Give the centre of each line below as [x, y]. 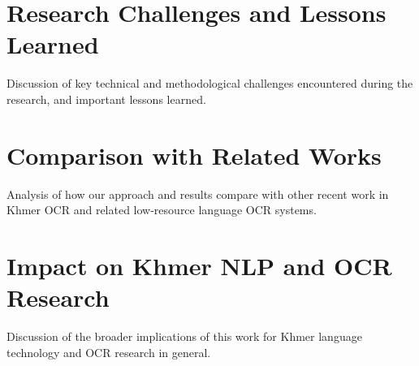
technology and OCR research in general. [109, 352]
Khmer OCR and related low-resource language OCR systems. [162, 210]
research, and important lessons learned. [106, 99]
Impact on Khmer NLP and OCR [199, 265]
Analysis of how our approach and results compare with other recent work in [198, 194]
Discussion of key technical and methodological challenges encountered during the [210, 83]
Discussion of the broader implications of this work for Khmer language [184, 336]
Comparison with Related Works [194, 155]
